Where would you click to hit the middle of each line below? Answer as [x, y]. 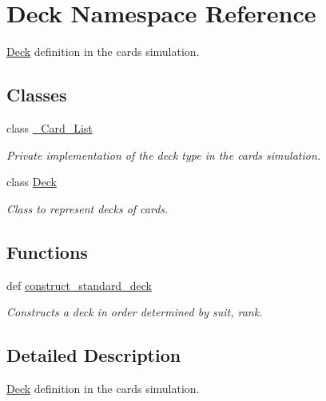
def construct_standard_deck [79, 285]
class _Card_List [50, 127]
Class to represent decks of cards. [87, 208]
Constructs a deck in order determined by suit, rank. [135, 312]
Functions [47, 251]
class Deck [32, 182]
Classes [37, 95]
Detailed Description [94, 355]
